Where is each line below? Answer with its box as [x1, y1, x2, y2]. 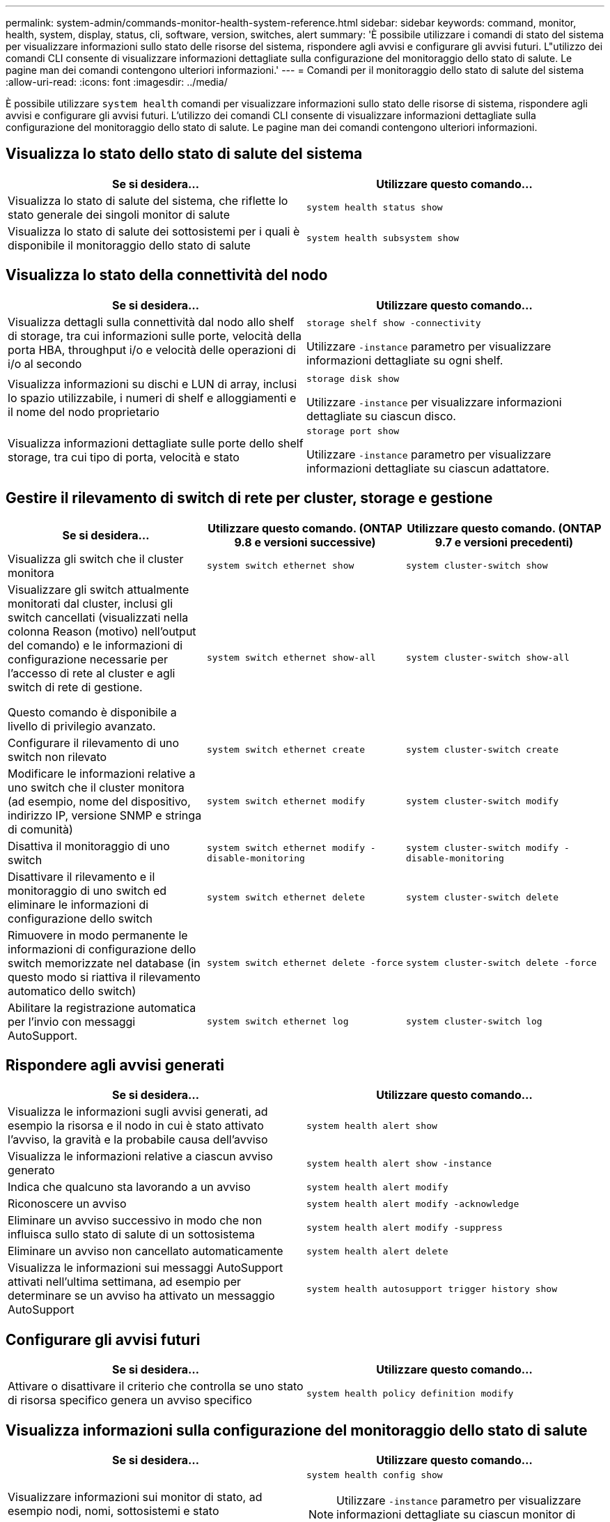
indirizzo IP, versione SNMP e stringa [8, 808, 202, 822]
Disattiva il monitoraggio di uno [8, 838, 170, 853]
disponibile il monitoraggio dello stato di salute [8, 238, 251, 252]
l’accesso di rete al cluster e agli [8, 666, 175, 680]
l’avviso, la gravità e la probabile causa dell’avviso [8, 1132, 268, 1147]
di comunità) [8, 822, 73, 836]
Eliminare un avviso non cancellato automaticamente [8, 1244, 283, 1259]
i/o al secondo [8, 356, 82, 371]
